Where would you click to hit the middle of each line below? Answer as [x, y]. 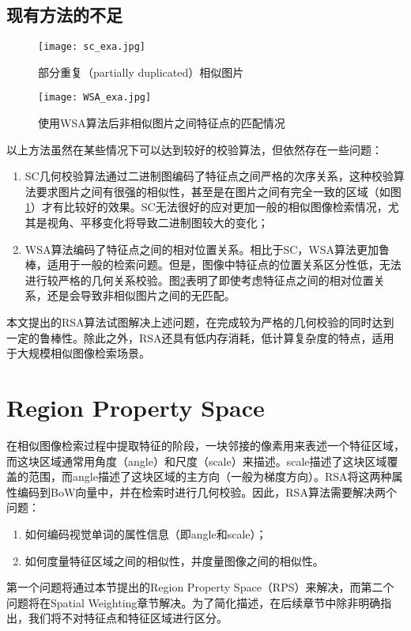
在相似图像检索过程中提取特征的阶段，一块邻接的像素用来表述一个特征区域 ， [205, 445]
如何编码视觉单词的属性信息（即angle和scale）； [146, 533]
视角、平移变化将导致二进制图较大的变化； [158, 223]
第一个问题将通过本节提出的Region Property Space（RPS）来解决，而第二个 [200, 587]
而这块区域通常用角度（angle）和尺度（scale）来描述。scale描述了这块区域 [197, 461]
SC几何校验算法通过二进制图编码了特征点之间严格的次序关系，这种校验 [209, 176]
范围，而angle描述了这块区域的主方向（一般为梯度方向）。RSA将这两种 [210, 476]
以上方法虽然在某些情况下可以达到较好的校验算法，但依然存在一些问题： [194, 149]
